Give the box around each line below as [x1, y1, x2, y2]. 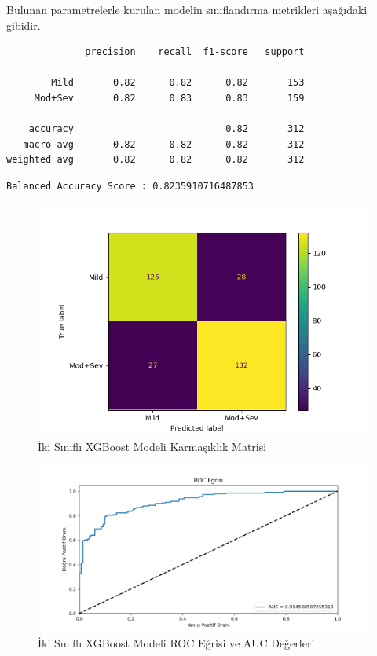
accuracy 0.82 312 [28, 123, 305, 135]
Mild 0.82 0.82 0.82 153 [51, 77, 305, 89]
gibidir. [6, 16, 41, 33]
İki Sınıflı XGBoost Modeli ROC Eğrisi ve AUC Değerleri [38, 634, 315, 651]
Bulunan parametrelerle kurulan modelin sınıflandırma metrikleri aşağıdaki [6, 2, 368, 17]
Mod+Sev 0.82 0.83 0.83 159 [34, 92, 305, 104]
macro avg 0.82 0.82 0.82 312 [23, 138, 305, 150]
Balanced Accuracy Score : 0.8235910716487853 [6, 180, 254, 192]
